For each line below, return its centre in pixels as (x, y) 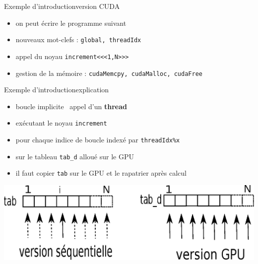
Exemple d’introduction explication (57, 90)
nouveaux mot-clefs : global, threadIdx (78, 39)
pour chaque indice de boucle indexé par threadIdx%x (98, 139)
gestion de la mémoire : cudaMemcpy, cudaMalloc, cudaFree (109, 73)
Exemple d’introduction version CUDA (62, 6)
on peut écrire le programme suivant (71, 23)
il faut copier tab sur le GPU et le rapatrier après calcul (101, 173)
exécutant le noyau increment (61, 123)
